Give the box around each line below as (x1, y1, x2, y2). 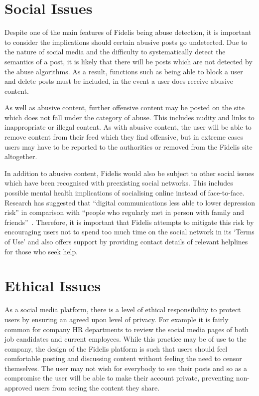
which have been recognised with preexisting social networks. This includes (4, 178, 233, 188)
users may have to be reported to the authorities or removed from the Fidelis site (4, 141, 253, 152)
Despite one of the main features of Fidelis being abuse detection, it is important (4, 27, 252, 37)
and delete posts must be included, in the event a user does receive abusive (4, 76, 233, 86)
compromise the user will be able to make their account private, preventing (4, 373, 234, 383)
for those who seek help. (4, 246, 78, 256)
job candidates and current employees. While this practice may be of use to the (4, 334, 247, 344)
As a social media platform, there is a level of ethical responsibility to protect (4, 304, 241, 315)
